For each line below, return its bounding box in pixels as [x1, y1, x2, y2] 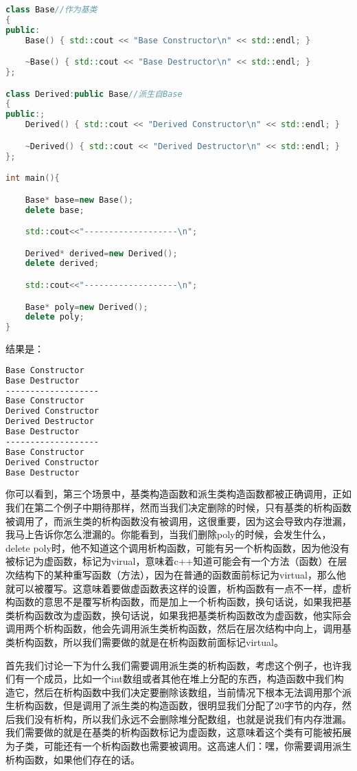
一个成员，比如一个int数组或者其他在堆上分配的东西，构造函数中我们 [24, 671, 334, 686]
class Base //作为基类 [5, 5, 97, 14]
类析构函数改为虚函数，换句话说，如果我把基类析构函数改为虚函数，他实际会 [5, 607, 352, 622]
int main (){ [5, 173, 60, 183]
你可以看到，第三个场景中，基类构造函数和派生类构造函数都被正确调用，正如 [5, 487, 352, 501]
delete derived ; [25, 258, 100, 269]
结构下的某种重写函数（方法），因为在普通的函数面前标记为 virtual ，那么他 [14, 567, 346, 581]
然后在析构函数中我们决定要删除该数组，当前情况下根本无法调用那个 [34, 684, 342, 699]
